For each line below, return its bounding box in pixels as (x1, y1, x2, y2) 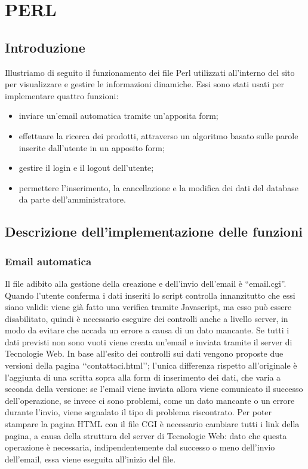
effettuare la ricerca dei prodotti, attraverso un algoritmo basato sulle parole (19, 129, 298, 142)
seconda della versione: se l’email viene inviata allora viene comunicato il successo (5, 382, 303, 395)
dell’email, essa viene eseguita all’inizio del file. (5, 452, 176, 465)
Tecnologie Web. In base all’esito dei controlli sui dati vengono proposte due (5, 347, 284, 360)
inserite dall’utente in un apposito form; (19, 141, 165, 154)
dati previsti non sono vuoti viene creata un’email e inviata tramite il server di (5, 335, 292, 348)
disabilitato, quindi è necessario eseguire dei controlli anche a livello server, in (5, 312, 288, 324)
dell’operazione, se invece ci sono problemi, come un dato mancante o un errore (5, 394, 295, 406)
